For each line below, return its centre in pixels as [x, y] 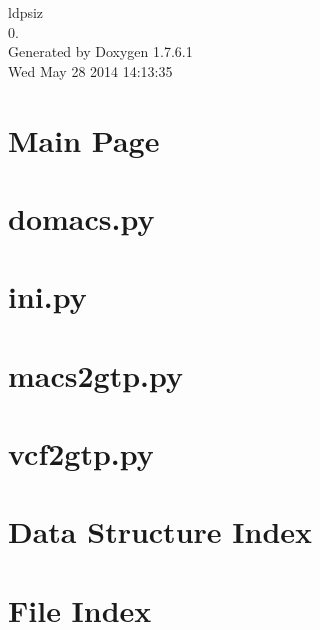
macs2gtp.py [96, 374]
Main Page [84, 139]
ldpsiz [26, 12]
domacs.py [81, 217]
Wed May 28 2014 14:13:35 [90, 70]
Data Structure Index [160, 531]
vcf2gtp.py [81, 453]
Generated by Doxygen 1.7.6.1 [100, 51]
